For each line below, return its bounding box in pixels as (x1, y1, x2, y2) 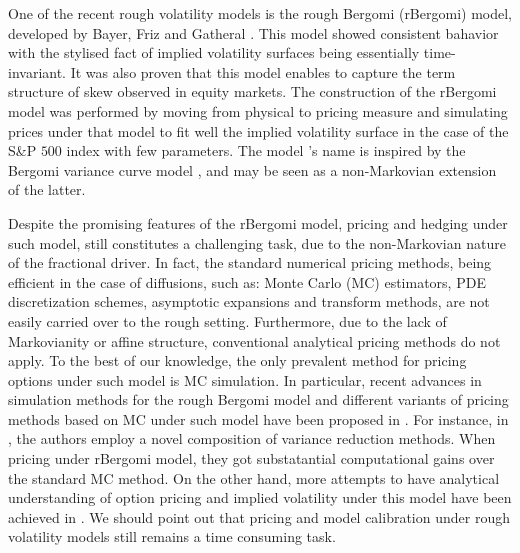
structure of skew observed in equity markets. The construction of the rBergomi (8, 81, 497, 102)
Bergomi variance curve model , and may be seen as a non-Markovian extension (8, 159, 497, 180)
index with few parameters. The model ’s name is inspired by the (66, 140, 466, 161)
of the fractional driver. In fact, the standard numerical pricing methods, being (8, 252, 492, 273)
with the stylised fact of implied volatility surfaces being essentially (8, 42, 420, 63)
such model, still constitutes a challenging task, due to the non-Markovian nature (8, 232, 506, 253)
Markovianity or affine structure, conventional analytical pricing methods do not (8, 330, 501, 351)
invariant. (8, 61, 67, 82)
